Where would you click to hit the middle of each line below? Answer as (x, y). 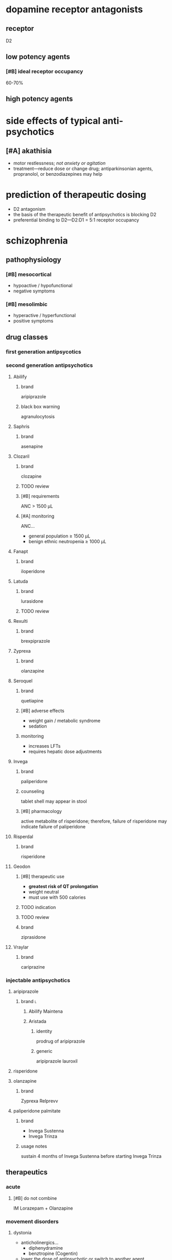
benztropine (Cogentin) (53, 1254)
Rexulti (20, 621)
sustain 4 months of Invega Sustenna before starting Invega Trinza (91, 1156)
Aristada (37, 1022)
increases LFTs (45, 746)
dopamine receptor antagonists (74, 10)
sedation (38, 726)
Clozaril (21, 456)
